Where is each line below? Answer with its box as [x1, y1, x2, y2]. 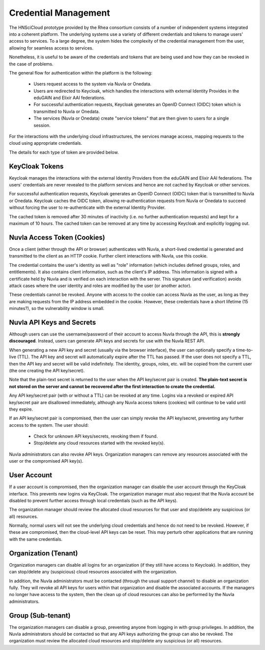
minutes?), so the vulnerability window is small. [9, 306, 105, 312]
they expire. [9, 406, 33, 412]
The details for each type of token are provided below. [9, 149, 119, 155]
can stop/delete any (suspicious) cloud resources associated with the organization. [9, 569, 178, 575]
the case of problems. [9, 61, 53, 67]
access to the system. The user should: [9, 422, 89, 428]
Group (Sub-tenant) [9, 611, 71, 620]
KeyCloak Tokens [9, 162, 64, 170]
